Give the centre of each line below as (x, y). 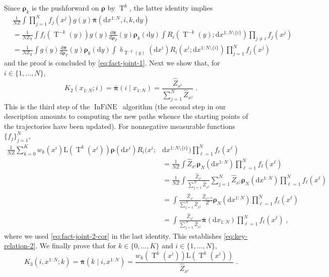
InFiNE (106, 107)
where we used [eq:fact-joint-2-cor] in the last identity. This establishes (113, 235)
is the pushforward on (65, 8)
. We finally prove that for (76, 246)
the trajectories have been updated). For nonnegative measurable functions (120, 126)
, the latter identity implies (171, 8)
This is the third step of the (47, 106)
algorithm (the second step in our (174, 106)
